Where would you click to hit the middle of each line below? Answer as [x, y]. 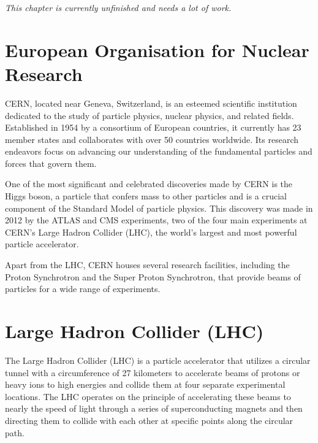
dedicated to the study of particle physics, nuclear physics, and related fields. [150, 115]
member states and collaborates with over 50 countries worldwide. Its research [152, 139]
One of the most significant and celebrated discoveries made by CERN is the [149, 184]
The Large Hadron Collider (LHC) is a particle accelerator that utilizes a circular [158, 360]
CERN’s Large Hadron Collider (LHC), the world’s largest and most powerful [151, 232]
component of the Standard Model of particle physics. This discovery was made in [159, 208]
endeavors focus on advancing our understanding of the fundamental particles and [159, 151]
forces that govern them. [51, 163]
